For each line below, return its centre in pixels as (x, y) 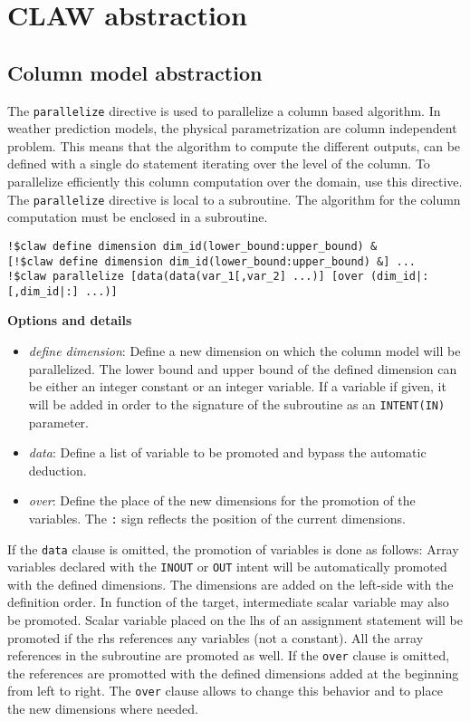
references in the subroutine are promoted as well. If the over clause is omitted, (229, 655)
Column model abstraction (135, 72)
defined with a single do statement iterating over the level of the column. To (219, 163)
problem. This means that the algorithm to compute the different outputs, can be (234, 145)
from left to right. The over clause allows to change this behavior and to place (225, 691)
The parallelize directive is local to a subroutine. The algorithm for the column (234, 199)
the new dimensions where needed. (103, 709)
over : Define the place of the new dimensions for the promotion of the (222, 500)
